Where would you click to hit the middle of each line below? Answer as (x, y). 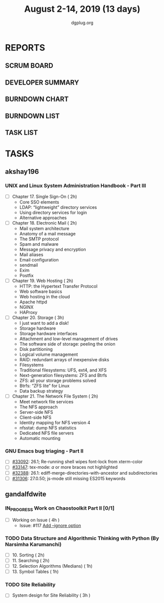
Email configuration (39, 259)
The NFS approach (38, 407)
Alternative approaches (43, 218)
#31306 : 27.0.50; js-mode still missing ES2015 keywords (69, 478)
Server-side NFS (36, 412)
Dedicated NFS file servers (47, 433)
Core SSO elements (39, 202)
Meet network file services (46, 402)
